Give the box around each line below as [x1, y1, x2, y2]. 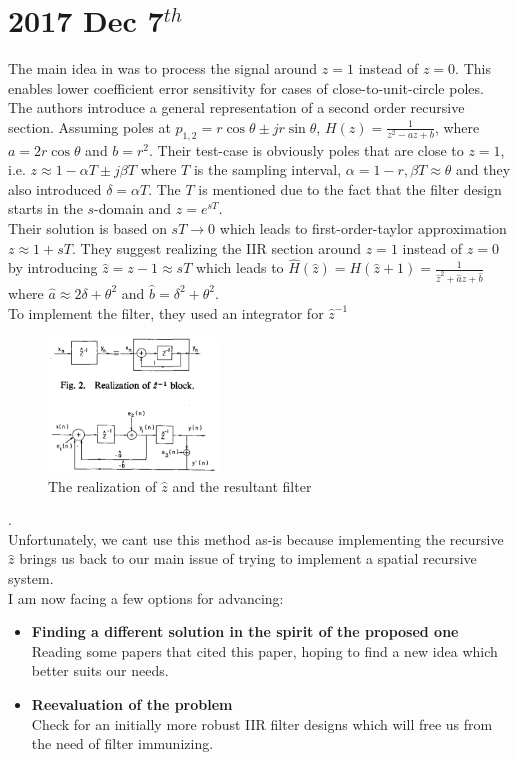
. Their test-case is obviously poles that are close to [149, 139, 464, 160]
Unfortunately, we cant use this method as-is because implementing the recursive [8, 528, 504, 549]
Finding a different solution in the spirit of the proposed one [31, 621, 459, 642]
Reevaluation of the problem [31, 693, 233, 714]
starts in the [8, 198, 83, 219]
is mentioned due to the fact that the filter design [198, 178, 502, 199]
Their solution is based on [8, 218, 167, 239]
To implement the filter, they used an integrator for [8, 302, 324, 323]
